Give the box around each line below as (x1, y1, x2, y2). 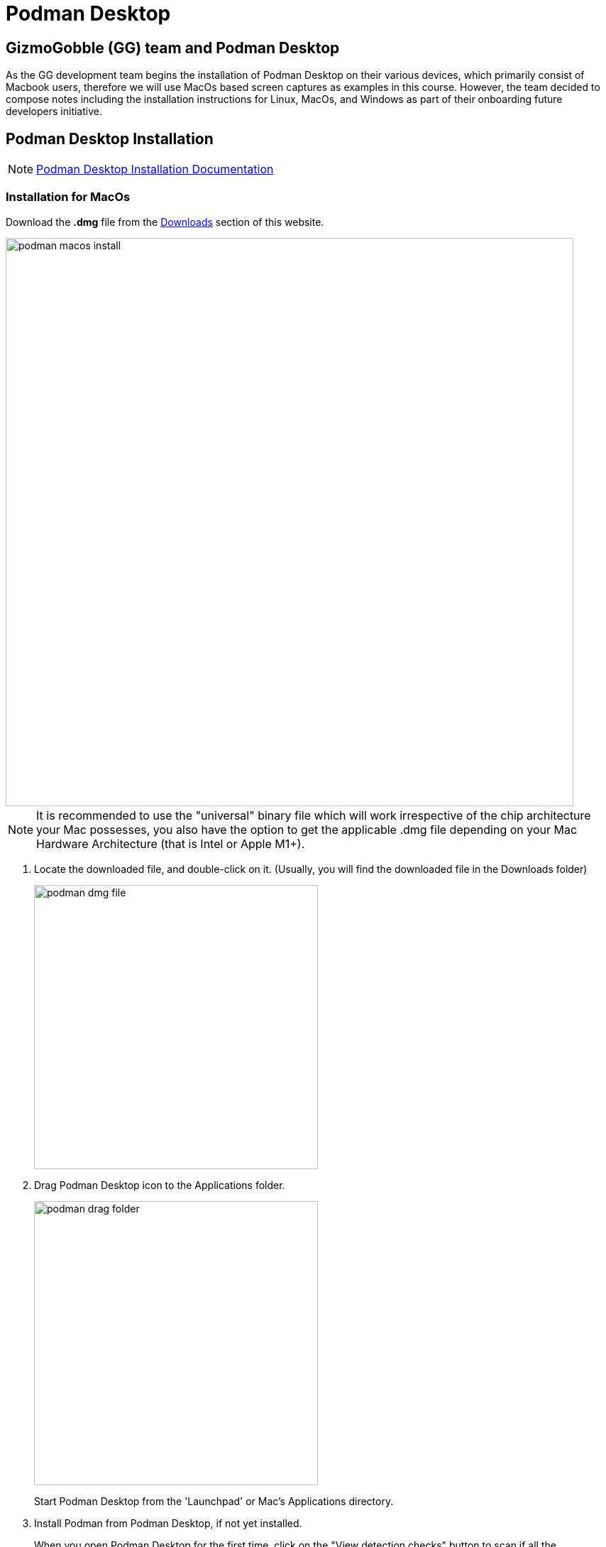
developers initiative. (6, 105, 102, 118)
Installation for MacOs (6, 190, 131, 205)
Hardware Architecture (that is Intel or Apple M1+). (36, 836, 305, 851)
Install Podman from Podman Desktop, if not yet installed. (34, 1516, 302, 1529)
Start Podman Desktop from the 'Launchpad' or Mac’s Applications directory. (34, 1494, 394, 1507)
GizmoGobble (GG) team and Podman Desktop (6, 38, 340, 57)
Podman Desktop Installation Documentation (36, 162, 274, 177)
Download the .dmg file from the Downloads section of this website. (6, 215, 324, 228)
